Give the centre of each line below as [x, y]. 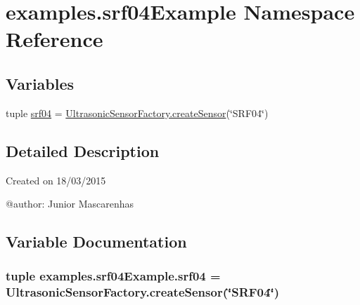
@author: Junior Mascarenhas [70, 204]
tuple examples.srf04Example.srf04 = [113, 276]
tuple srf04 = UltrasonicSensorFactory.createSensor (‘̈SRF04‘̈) [137, 113]
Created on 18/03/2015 [56, 180]
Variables [40, 83]
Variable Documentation [96, 242]
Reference [54, 39]
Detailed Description [83, 150]
